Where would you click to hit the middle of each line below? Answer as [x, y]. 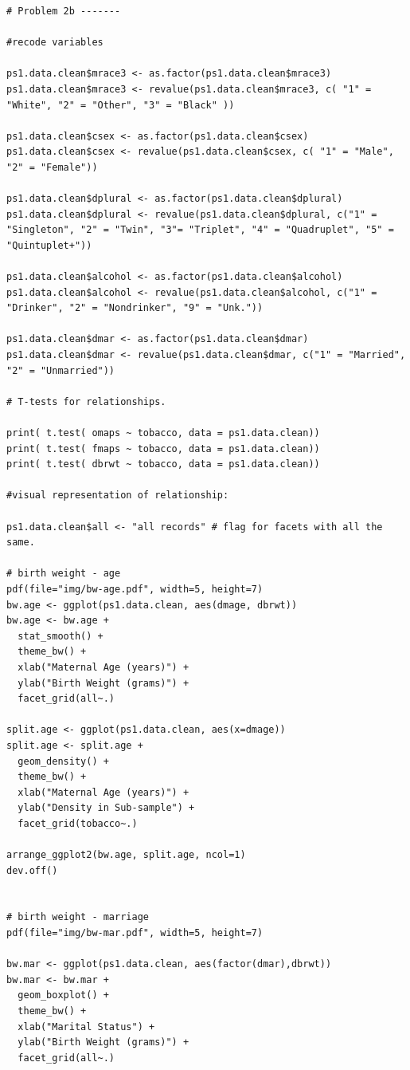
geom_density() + [63, 761]
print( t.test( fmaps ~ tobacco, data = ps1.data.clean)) [163, 448]
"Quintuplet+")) [49, 245]
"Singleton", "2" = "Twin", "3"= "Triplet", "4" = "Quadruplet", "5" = [200, 230]
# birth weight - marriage [78, 917]
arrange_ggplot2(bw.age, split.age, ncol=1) [126, 855]
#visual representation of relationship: [118, 496]
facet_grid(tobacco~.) [78, 823]
